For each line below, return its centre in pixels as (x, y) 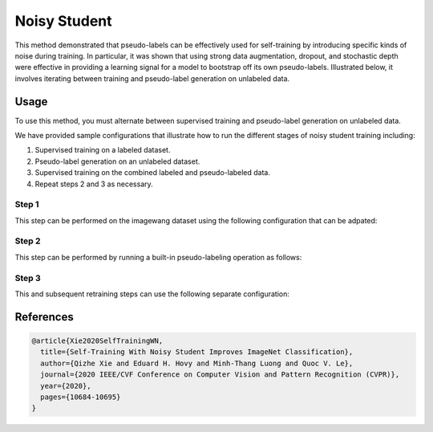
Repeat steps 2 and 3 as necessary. (94, 184)
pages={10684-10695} (81, 397)
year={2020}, (66, 386)
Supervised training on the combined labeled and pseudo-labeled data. (153, 173)
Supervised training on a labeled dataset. (103, 150)
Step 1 (27, 205)
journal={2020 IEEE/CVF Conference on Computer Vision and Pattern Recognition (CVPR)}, (220, 375)
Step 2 (28, 241)
